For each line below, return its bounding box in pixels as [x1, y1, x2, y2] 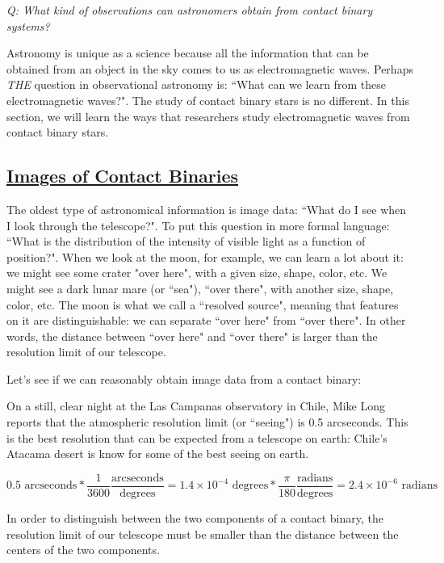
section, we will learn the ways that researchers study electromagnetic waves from [6, 107, 410, 124]
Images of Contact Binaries [6, 163, 239, 188]
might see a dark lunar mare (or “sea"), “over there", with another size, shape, [6, 279, 394, 296]
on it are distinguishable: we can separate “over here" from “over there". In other [6, 312, 406, 329]
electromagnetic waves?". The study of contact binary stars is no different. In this [6, 91, 409, 108]
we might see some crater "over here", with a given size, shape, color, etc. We [6, 264, 387, 281]
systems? [6, 17, 50, 34]
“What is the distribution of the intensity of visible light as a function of [6, 233, 366, 250]
